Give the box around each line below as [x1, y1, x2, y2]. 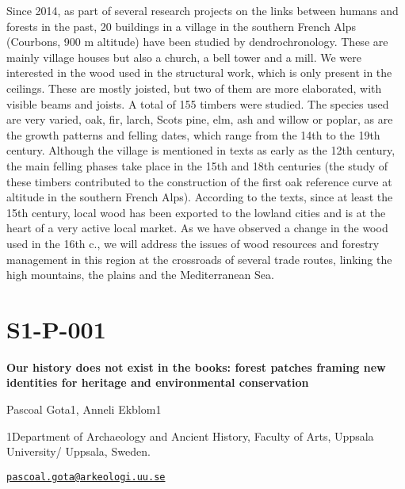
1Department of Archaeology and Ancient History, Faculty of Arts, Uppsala [6, 427, 374, 444]
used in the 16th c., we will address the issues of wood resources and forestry [6, 235, 380, 251]
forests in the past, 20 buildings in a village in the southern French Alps [6, 17, 357, 34]
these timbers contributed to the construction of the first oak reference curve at [6, 173, 392, 189]
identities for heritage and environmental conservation [6, 374, 309, 391]
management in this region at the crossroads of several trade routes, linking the [6, 250, 392, 267]
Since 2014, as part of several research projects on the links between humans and [6, 2, 399, 18]
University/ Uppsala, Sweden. [6, 443, 151, 460]
